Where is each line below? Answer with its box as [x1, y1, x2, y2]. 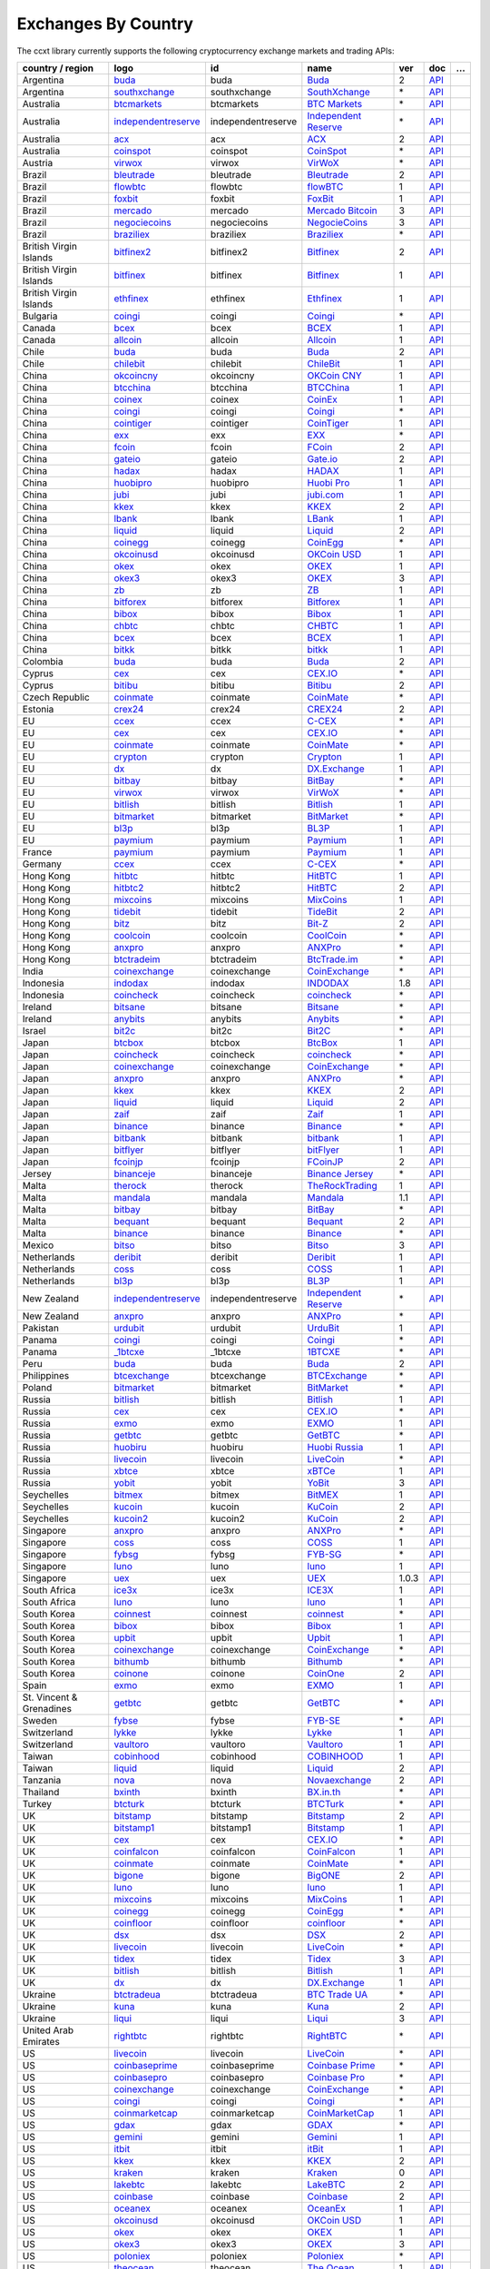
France [22, 845, 53, 858]
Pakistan [22, 1321, 59, 1334]
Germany [22, 858, 63, 870]
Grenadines [22, 1702, 73, 1714]
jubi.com [307, 488, 345, 501]
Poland [22, 1380, 53, 1393]
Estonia [22, 702, 54, 715]
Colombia [22, 654, 64, 667]
